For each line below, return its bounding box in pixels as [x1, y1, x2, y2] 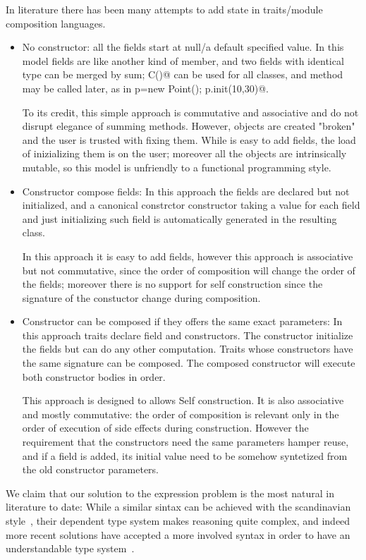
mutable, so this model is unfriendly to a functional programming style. [22, 159, 331, 174]
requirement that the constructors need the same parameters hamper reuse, [22, 434, 349, 449]
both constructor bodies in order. [22, 369, 166, 384]
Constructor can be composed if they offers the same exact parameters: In [22, 314, 343, 329]
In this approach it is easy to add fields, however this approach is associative [22, 248, 353, 263]
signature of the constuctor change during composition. [22, 290, 261, 305]
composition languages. [6, 16, 106, 30]
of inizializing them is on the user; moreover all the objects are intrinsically [22, 146, 347, 161]
